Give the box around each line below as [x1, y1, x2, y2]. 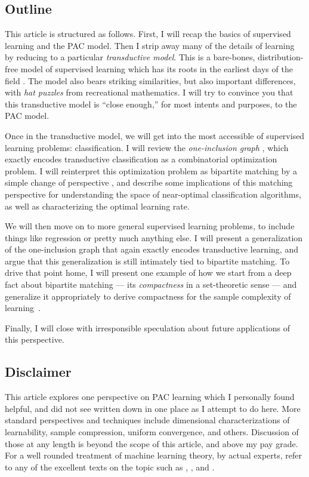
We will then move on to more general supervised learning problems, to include [5, 220, 295, 232]
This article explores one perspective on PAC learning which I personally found [5, 390, 295, 403]
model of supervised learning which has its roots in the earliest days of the [20, 62, 293, 75]
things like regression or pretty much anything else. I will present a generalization [5, 231, 303, 244]
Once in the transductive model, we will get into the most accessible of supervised [5, 129, 305, 141]
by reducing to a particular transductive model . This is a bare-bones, [5, 51, 255, 63]
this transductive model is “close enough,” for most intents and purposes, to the [5, 97, 297, 110]
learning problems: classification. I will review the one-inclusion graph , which [5, 141, 289, 153]
